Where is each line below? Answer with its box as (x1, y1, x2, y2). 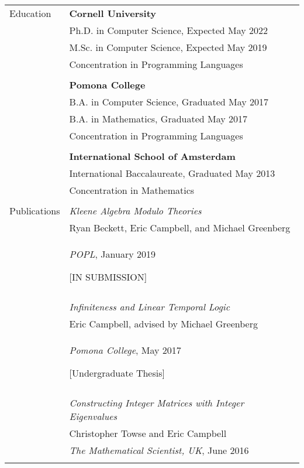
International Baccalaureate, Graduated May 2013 (69, 166, 275, 180)
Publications (9, 204, 60, 217)
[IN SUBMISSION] (69, 270, 147, 283)
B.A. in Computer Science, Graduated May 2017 (69, 95, 268, 108)
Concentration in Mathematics (69, 183, 195, 197)
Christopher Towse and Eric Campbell (69, 426, 227, 440)
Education (9, 6, 51, 20)
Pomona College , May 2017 (69, 343, 181, 357)
